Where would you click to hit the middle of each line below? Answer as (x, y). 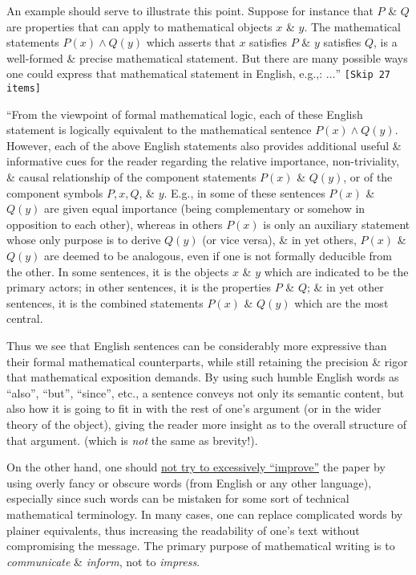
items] (24, 89)
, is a (386, 42)
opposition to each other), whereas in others (115, 224)
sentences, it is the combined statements (105, 302)
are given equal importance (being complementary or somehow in (205, 208)
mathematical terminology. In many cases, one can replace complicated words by (205, 514)
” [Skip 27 (363, 73)
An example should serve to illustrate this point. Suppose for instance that (190, 10)
